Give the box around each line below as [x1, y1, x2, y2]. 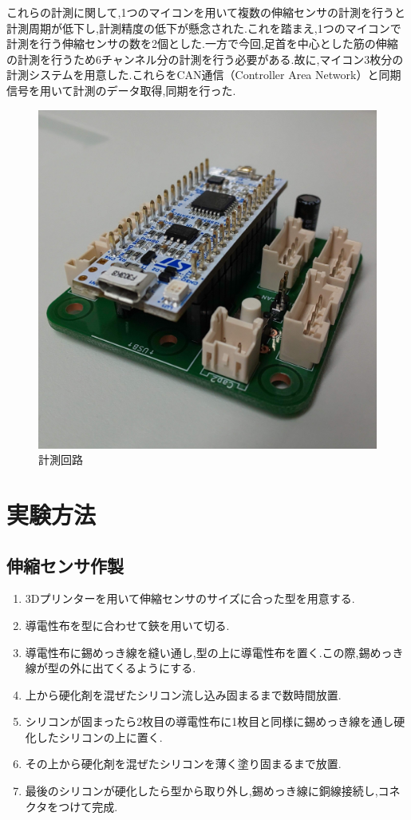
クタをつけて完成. [25, 798, 118, 814]
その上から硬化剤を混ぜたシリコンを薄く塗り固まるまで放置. [25, 755, 342, 772]
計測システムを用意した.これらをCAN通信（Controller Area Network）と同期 [6, 66, 401, 83]
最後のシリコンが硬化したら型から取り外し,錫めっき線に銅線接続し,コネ [25, 782, 401, 799]
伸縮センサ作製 [6, 553, 124, 577]
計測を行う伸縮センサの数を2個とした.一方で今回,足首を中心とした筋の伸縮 [6, 35, 398, 52]
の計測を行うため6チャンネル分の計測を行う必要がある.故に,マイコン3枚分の [6, 50, 404, 67]
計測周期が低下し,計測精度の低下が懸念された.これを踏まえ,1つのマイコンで [6, 19, 401, 36]
